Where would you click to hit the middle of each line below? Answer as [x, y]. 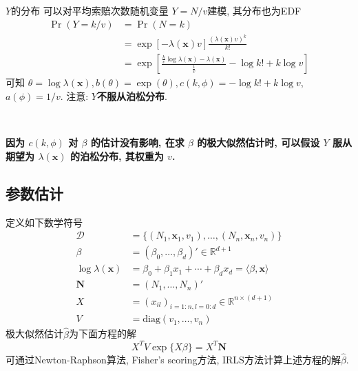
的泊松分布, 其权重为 [117, 156]
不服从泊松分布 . [132, 96]
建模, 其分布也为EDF [254, 10]
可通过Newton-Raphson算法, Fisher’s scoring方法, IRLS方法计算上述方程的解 [173, 359]
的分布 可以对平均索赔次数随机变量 [90, 10]
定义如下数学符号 [44, 222]
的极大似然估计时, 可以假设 [259, 142]
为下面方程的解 [102, 333]
